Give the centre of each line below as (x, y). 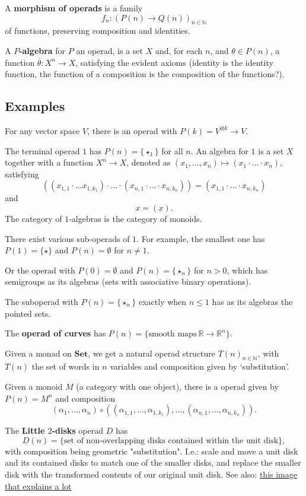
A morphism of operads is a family (74, 8)
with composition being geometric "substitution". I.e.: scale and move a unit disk (152, 451)
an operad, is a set (110, 50)
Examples (35, 106)
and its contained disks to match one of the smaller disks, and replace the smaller (153, 462)
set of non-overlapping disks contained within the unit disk (171, 441)
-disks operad (77, 430)
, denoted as (149, 162)
